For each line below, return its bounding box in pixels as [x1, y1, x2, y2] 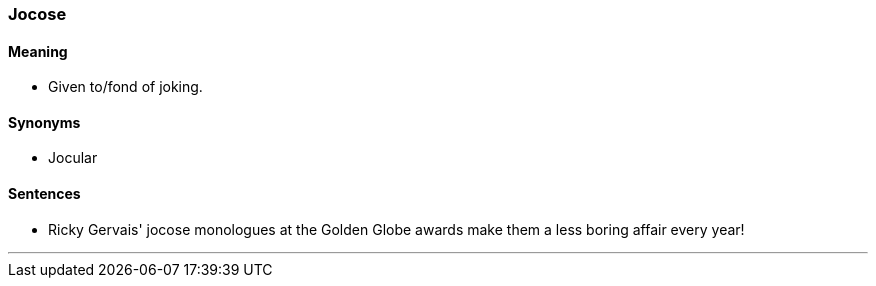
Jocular [48, 149, 98, 167]
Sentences [8, 185, 81, 203]
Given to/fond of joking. [48, 78, 203, 96]
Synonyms [8, 113, 81, 131]
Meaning [8, 42, 68, 60]
